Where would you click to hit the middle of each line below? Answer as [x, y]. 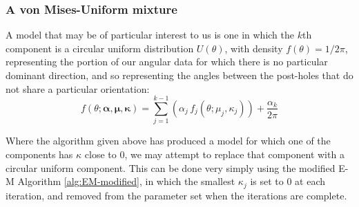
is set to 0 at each [288, 181]
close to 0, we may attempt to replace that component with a [214, 154]
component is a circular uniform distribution [100, 48]
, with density [254, 48]
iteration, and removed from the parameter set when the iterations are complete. [176, 195]
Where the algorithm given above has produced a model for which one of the [168, 141]
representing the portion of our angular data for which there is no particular [167, 62]
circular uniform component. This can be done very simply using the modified [171, 167]
